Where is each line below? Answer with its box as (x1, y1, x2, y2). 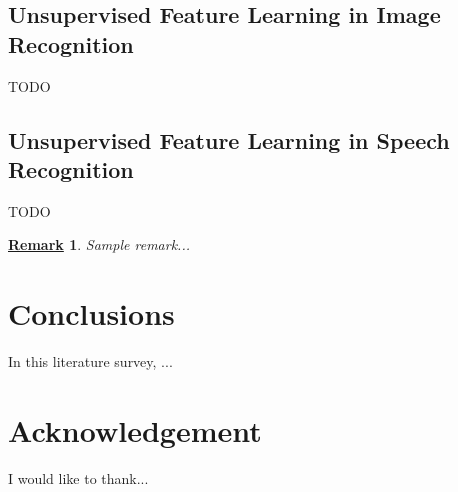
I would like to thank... (8, 467, 149, 488)
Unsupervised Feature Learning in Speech (8, 124, 450, 155)
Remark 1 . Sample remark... (8, 234, 190, 255)
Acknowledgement (8, 409, 262, 450)
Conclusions (8, 293, 175, 334)
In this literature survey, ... (8, 351, 173, 372)
